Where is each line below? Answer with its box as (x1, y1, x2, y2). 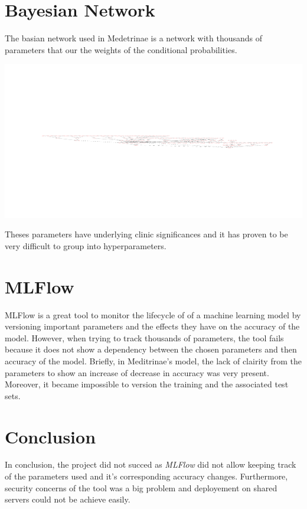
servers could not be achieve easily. (5, 493, 130, 505)
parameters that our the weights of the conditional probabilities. (5, 43, 237, 56)
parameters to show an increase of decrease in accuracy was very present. (5, 366, 269, 379)
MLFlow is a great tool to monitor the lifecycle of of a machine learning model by (5, 308, 301, 321)
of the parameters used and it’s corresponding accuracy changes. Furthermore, (5, 470, 288, 482)
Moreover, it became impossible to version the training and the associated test (5, 378, 289, 390)
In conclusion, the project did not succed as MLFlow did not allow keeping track (5, 458, 296, 471)
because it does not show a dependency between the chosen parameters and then (5, 343, 297, 355)
